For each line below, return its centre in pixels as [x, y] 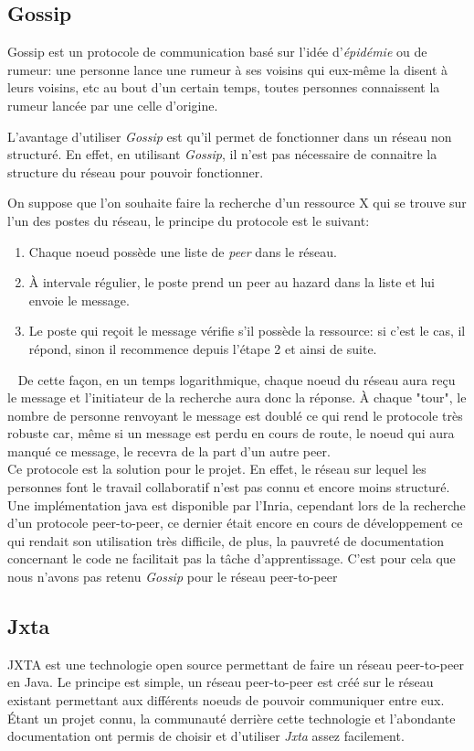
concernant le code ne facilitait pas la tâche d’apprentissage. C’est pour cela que [232, 558]
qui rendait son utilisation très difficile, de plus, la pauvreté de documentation [226, 540]
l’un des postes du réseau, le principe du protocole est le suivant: [189, 220]
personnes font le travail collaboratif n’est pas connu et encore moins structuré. [229, 487]
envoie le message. [79, 300]
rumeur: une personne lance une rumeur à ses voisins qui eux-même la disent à [228, 69]
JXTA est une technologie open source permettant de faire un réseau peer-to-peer [236, 664]
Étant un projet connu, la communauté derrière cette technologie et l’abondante [232, 718]
